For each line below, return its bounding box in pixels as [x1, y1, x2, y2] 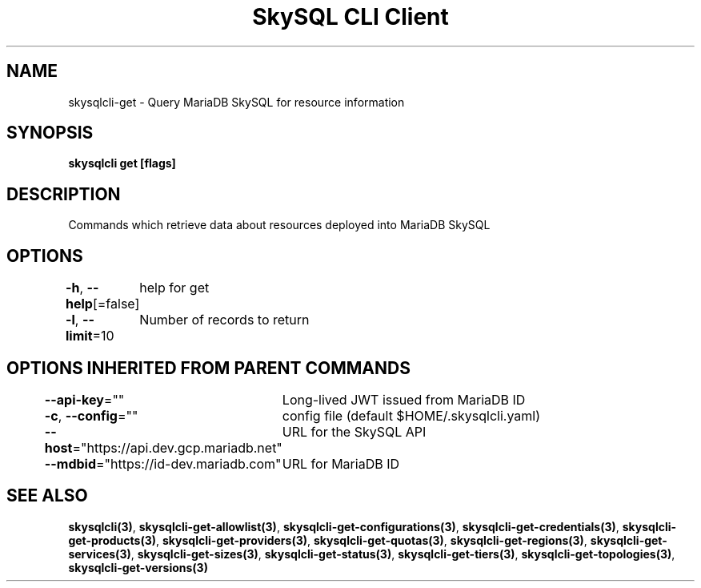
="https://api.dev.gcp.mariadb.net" [72, 439, 282, 456]
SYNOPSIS [6, 123, 94, 143]
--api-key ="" [44, 391, 125, 408]
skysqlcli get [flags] [68, 156, 176, 171]
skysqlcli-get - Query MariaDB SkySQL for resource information [68, 95, 405, 109]
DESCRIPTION [6, 183, 121, 204]
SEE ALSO [6, 485, 88, 506]
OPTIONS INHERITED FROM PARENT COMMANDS [6, 357, 411, 378]
